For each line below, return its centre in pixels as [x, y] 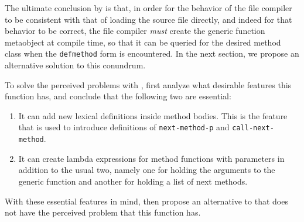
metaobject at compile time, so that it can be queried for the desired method [143, 42]
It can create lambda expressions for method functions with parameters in [151, 158]
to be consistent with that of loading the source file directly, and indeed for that [148, 19]
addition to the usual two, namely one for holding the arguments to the [147, 170]
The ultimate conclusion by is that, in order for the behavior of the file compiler [148, 8]
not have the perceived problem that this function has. [103, 212]
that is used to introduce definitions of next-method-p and [124, 127]
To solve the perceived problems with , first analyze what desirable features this [148, 84]
